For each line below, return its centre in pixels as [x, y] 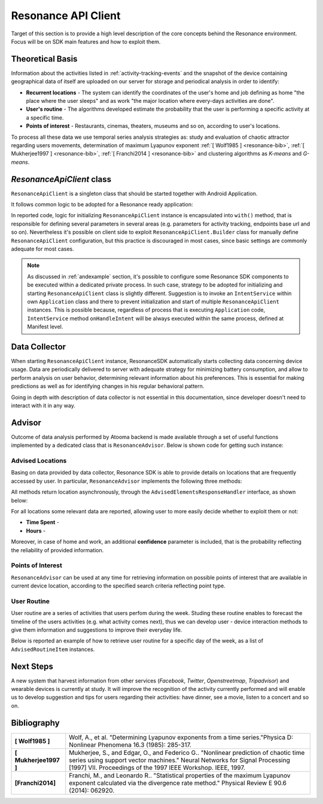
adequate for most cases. [42, 249]
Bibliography [35, 723]
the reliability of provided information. [57, 550]
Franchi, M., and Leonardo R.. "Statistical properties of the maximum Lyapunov [180, 775]
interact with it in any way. [43, 405]
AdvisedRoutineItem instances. [53, 649]
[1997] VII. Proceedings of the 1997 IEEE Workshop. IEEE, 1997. [157, 768]
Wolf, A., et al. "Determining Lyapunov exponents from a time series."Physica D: [181, 737]
